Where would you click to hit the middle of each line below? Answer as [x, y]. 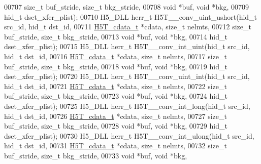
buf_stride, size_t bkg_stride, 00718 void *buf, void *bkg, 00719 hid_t [116, 66]
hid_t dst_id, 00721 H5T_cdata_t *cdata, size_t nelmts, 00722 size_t [116, 86]
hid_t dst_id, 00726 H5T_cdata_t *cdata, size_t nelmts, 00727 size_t [116, 116]
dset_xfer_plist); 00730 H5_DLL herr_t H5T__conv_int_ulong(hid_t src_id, [129, 135]
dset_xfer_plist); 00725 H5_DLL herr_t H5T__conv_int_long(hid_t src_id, [127, 106]
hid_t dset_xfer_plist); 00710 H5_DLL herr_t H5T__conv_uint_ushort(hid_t [131, 16]
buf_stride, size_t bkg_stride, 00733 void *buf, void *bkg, [96, 155]
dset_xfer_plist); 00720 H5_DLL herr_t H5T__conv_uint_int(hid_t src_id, [127, 76]
